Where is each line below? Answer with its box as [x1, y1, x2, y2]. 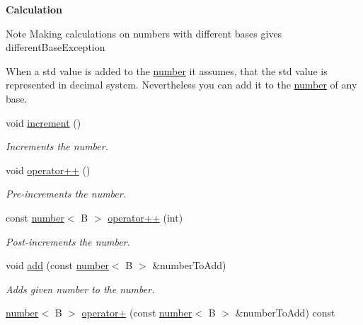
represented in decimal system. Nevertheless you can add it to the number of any [6, 77, 357, 92]
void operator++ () [6, 162, 91, 177]
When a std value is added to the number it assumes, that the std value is [6, 63, 328, 78]
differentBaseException [6, 40, 105, 55]
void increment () [6, 115, 81, 130]
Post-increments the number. [6, 234, 130, 249]
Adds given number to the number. [6, 281, 155, 296]
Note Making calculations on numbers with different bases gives [6, 25, 282, 40]
